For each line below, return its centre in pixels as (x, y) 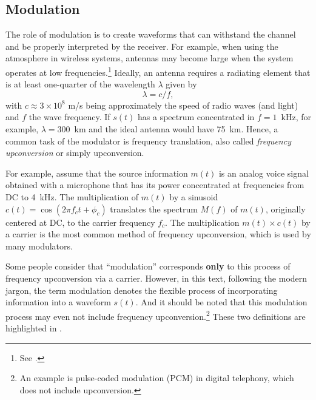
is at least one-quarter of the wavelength (80, 84)
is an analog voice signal (264, 173)
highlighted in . (34, 327)
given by (181, 84)
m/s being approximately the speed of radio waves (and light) (183, 105)
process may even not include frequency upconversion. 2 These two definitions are (156, 315)
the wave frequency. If (69, 117)
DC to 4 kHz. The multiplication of (72, 196)
